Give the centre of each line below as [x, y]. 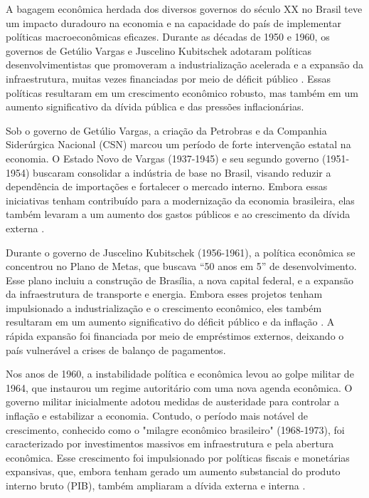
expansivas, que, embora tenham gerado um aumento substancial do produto [173, 471]
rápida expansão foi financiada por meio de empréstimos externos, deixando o [175, 336]
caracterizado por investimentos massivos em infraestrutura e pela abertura [170, 443]
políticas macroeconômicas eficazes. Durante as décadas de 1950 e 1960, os [168, 37]
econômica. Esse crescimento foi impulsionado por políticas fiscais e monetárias [178, 457]
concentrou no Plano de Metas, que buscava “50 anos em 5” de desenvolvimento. [181, 266]
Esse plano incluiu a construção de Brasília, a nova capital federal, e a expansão [180, 280]
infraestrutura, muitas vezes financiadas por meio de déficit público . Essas [169, 78]
